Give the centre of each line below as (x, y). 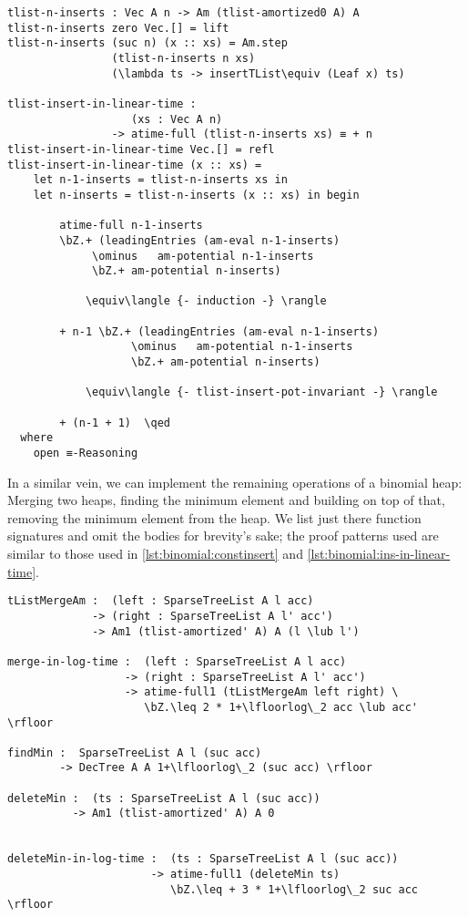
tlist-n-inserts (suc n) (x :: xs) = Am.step (148, 43)
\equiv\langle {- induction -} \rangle (206, 301)
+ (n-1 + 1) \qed (115, 422)
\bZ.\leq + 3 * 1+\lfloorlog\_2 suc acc (294, 889)
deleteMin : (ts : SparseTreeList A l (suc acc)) (164, 798)
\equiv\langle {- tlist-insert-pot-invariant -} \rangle (261, 392)
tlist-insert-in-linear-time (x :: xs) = (135, 165)
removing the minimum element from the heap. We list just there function (214, 517)
